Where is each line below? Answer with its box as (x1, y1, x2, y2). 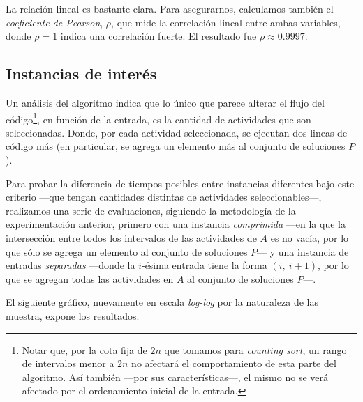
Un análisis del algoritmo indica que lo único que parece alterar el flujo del (6, 95, 325, 109)
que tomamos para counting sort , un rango (164, 342, 347, 357)
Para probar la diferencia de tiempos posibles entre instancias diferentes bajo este (6, 176, 355, 190)
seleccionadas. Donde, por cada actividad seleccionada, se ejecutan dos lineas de (6, 125, 348, 139)
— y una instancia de (257, 244, 349, 258)
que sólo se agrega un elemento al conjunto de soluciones (6, 244, 248, 258)
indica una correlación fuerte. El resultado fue (60, 29, 257, 43)
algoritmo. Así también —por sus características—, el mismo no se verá (22, 369, 328, 384)
